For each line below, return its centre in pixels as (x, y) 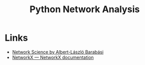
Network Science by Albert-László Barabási (58, 52)
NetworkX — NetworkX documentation (53, 57)
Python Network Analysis (85, 9)
